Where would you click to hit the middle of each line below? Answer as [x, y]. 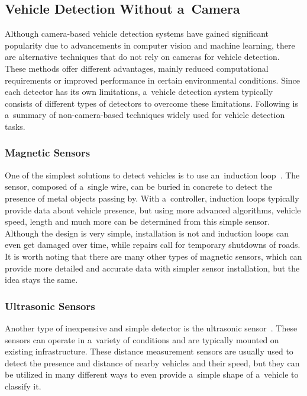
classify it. [23, 386]
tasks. [15, 126]
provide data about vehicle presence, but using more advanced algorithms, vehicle [153, 210]
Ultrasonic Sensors [50, 306]
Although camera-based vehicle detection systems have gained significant [137, 33]
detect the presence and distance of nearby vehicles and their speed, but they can [152, 363]
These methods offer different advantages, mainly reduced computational [137, 68]
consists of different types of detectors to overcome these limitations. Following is [151, 103]
